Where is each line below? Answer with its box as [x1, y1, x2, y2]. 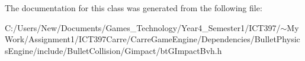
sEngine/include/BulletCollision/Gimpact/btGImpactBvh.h [5, 44, 222, 56]
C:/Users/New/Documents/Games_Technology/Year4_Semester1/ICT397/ [5, 21, 281, 33]
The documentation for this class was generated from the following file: [5, 2, 262, 13]
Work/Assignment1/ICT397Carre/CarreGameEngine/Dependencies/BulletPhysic [5, 33, 300, 45]
